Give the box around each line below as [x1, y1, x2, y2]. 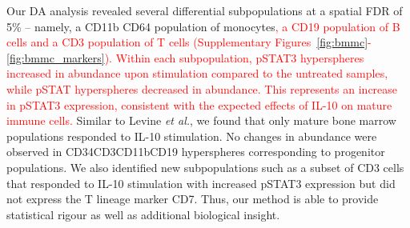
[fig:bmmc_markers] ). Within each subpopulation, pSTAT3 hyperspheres [6, 49, 364, 66]
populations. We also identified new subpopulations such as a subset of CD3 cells [6, 158, 404, 175]
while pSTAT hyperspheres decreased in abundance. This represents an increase [6, 80, 398, 97]
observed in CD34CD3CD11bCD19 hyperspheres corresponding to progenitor [6, 143, 385, 160]
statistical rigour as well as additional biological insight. [6, 206, 280, 222]
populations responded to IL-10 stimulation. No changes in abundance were [6, 127, 377, 144]
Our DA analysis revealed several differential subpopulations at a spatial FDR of [6, 2, 403, 18]
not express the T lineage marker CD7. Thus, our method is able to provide [6, 190, 379, 207]
